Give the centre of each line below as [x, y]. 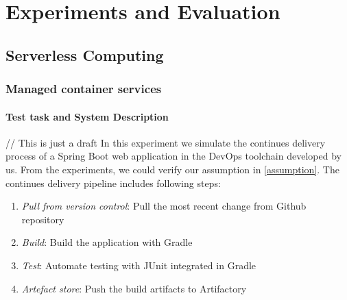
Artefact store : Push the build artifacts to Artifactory [134, 288]
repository [43, 219]
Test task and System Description [87, 116]
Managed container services [84, 89]
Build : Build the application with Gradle [107, 242]
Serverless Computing [85, 54]
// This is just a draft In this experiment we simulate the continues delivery [166, 142]
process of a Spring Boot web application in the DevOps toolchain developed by [173, 156]
